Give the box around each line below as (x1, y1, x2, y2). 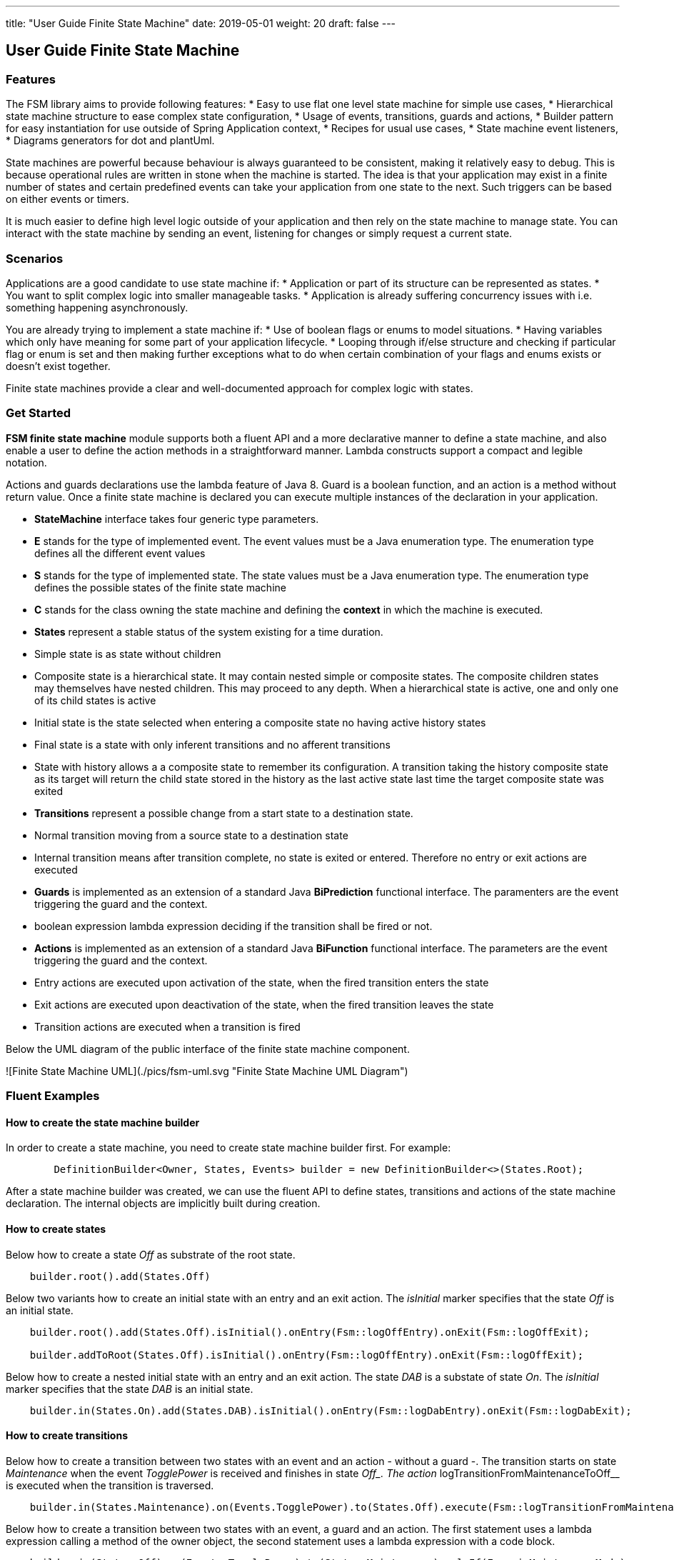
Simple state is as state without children (34, 647, 221, 660)
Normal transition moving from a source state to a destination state (34, 829, 348, 841)
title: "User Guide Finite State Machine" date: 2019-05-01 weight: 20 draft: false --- (6, 17, 396, 29)
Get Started (6, 406, 71, 421)
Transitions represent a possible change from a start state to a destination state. (34, 806, 413, 819)
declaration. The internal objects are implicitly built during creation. (6, 1197, 321, 1210)
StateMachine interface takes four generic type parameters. (34, 512, 319, 525)
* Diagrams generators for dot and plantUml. (6, 134, 215, 147)
